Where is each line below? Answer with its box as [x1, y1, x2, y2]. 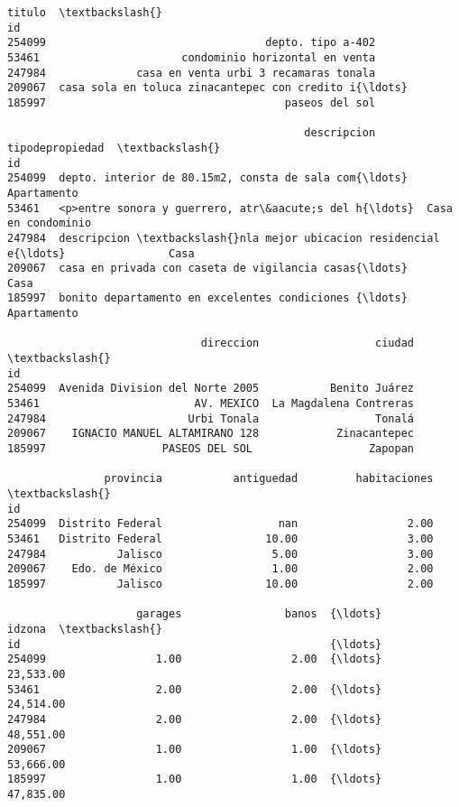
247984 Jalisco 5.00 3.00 [7, 547, 434, 561]
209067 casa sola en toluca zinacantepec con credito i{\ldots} [7, 81, 408, 95]
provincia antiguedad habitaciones [104, 472, 434, 486]
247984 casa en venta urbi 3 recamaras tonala [7, 66, 376, 79]
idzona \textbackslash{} [7, 622, 162, 635]
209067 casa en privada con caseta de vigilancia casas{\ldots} [7, 262, 408, 275]
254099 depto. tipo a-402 [7, 36, 376, 50]
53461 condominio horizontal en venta [7, 51, 376, 64]
